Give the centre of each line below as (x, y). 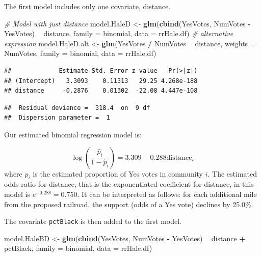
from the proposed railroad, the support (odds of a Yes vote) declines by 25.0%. (129, 204)
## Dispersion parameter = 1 (57, 118)
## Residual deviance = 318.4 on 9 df (77, 108)
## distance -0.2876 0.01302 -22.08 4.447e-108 (101, 91)
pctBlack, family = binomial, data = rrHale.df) (78, 248)
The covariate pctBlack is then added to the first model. (93, 221)
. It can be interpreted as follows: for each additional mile (167, 194)
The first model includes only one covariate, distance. (87, 6)
